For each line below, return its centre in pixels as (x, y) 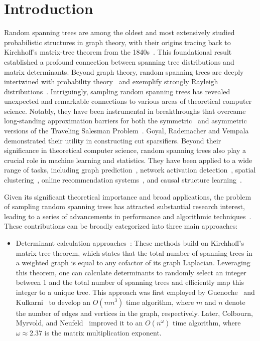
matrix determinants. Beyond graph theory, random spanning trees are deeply (124, 71)
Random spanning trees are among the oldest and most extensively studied (119, 32)
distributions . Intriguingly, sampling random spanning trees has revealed (117, 91)
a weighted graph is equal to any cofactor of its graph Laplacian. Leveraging (133, 263)
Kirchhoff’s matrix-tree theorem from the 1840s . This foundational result (118, 52)
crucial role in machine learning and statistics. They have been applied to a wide (128, 160)
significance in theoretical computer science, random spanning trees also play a (125, 150)
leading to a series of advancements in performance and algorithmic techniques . (128, 216)
